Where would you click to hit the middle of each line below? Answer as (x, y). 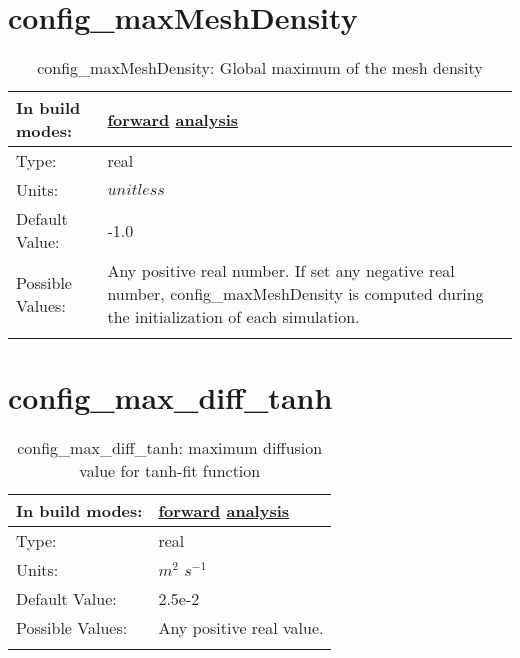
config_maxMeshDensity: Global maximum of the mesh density (260, 68)
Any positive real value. (241, 628)
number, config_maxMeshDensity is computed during (295, 294)
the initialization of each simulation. (233, 317)
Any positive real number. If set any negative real (281, 271)
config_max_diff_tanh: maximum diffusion (170, 448)
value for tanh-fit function (170, 471)
